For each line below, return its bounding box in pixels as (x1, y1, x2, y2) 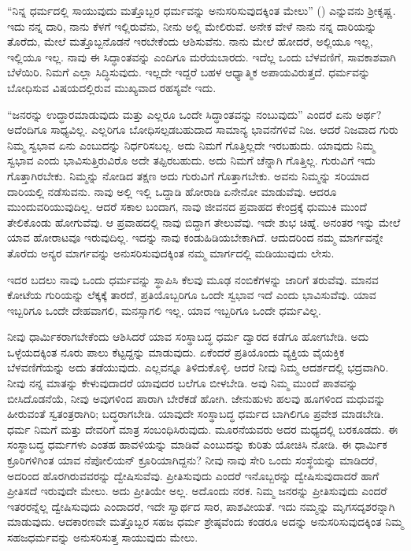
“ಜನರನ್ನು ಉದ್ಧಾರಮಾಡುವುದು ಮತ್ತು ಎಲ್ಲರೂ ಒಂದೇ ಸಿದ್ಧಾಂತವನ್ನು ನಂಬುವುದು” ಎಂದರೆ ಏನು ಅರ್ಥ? (7, 105, 382, 122)
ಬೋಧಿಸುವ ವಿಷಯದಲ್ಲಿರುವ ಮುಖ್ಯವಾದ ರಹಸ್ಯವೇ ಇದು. (7, 79, 217, 95)
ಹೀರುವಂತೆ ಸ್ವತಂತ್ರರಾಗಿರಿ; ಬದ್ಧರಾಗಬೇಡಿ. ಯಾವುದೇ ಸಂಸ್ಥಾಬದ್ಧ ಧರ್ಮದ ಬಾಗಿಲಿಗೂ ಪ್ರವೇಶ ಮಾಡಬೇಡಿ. (7, 405, 384, 422)
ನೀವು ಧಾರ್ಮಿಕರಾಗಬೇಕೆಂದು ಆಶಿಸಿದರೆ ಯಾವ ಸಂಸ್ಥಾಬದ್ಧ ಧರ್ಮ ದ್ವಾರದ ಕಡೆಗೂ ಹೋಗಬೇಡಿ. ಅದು (7, 328, 369, 345)
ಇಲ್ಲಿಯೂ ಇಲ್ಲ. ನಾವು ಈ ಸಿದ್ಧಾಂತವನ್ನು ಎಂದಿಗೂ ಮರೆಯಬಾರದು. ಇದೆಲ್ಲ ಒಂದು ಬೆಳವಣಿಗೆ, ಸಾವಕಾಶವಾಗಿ (7, 48, 397, 65)
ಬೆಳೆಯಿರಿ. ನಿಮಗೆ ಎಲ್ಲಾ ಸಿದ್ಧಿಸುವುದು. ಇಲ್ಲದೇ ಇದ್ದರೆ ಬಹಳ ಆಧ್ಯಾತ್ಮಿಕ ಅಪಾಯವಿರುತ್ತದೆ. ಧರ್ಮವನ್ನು (7, 64, 371, 80)
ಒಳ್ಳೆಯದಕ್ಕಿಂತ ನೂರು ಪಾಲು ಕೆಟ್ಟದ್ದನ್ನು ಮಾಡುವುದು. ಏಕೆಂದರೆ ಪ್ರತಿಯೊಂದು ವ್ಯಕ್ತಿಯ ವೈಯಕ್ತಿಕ (7, 343, 345, 360)
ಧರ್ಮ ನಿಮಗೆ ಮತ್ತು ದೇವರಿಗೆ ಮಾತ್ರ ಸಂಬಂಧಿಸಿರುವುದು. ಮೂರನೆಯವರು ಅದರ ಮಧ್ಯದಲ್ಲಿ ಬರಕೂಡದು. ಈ (7, 420, 398, 437)
